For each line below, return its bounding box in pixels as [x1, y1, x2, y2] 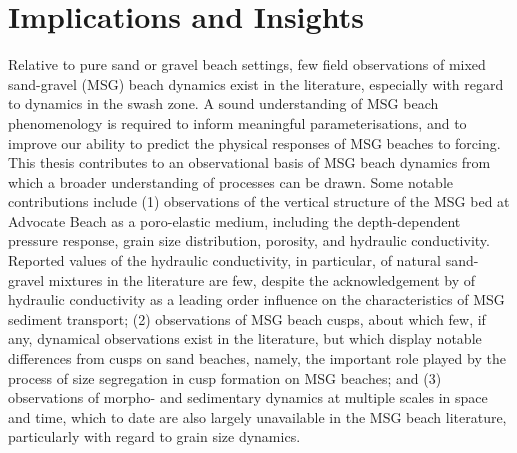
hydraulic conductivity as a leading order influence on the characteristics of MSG [8, 289, 505, 310]
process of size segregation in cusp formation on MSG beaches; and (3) [8, 367, 442, 388]
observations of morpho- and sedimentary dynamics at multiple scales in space [8, 387, 488, 408]
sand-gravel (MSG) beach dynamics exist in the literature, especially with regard [8, 73, 504, 94]
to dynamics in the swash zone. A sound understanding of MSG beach [8, 93, 439, 114]
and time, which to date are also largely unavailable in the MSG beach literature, [8, 406, 507, 427]
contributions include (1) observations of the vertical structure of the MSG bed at [8, 191, 510, 212]
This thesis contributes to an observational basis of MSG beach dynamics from [8, 152, 491, 173]
